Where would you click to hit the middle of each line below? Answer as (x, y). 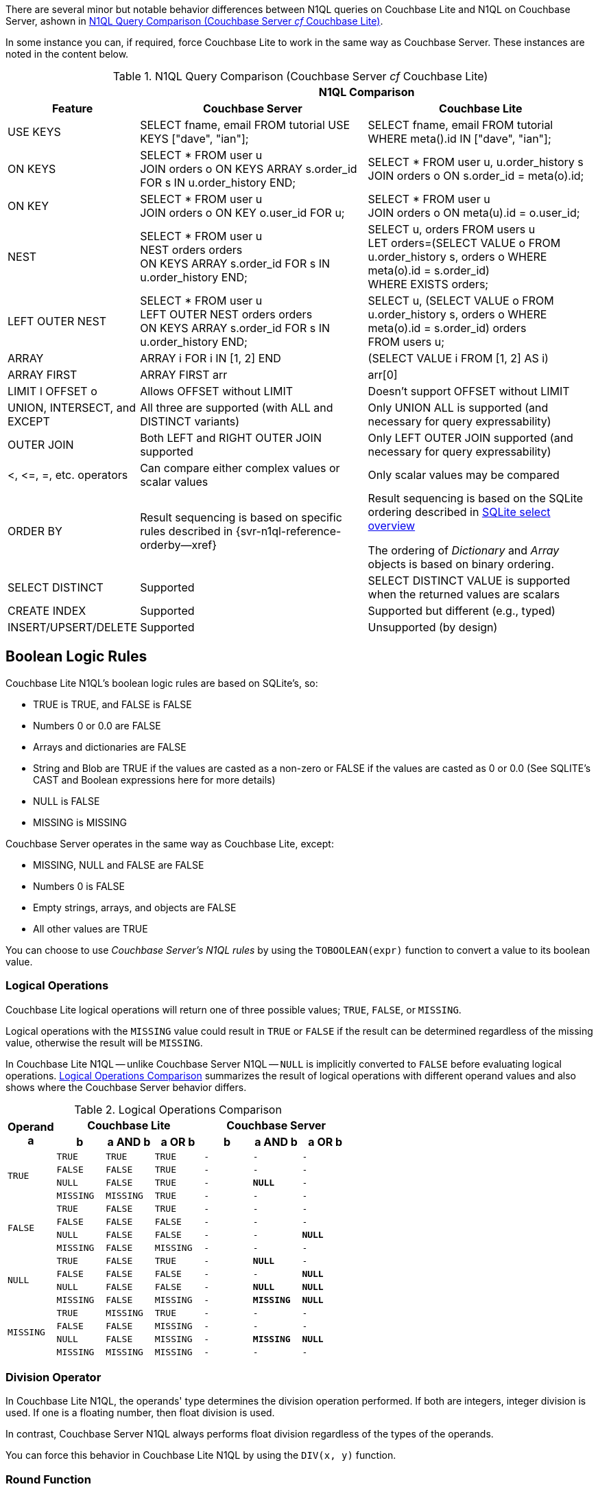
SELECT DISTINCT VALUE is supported (469, 581)
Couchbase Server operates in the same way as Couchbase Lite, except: (170, 843)
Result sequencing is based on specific (241, 517)
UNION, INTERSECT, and (72, 408)
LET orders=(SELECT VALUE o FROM (464, 243)
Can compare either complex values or (240, 468)
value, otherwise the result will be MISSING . (104, 1042)
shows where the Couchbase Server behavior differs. (126, 1087)
